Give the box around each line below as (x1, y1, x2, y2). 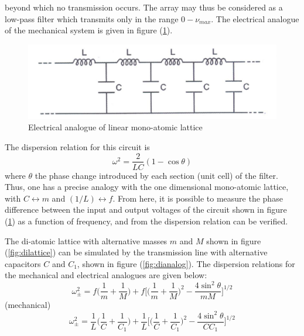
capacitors (5, 257, 41, 269)
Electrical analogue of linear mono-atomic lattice (28, 121, 203, 133)
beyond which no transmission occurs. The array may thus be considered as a (5, 1, 283, 13)
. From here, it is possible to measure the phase (112, 192, 283, 204)
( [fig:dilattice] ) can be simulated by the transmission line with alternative (5, 246, 268, 258)
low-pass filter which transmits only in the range (5, 12, 179, 25)
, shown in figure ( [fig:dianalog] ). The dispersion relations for (77, 257, 295, 269)
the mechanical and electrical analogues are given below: (5, 269, 207, 281)
